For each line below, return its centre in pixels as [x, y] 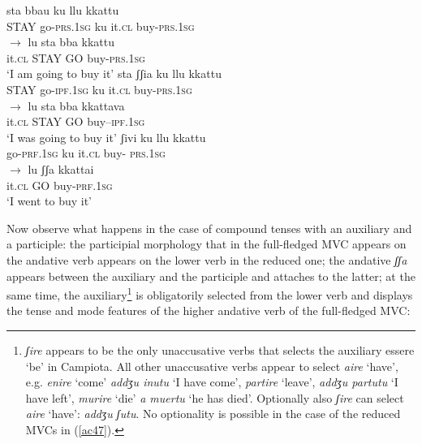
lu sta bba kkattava [76, 105]
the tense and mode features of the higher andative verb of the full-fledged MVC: [209, 310]
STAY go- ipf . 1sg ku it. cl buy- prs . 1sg [99, 89]
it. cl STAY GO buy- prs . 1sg [76, 57]
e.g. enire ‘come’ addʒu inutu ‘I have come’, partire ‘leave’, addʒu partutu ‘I [212, 382]
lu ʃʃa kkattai [61, 168]
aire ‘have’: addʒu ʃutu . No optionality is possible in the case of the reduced [213, 414]
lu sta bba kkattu [71, 42]
